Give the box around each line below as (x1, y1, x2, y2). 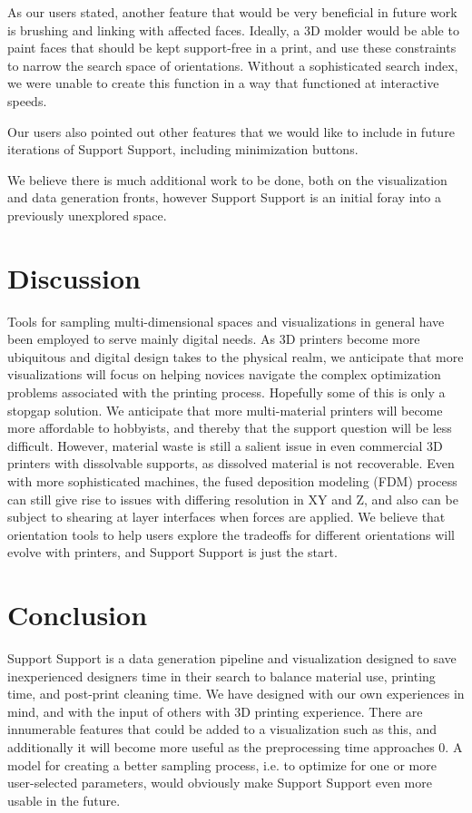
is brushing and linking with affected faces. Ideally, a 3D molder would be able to (7, 20, 459, 39)
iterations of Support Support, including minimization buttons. (7, 140, 359, 159)
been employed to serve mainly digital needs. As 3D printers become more (7, 329, 420, 348)
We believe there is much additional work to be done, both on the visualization (7, 170, 447, 189)
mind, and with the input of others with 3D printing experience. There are (7, 701, 423, 720)
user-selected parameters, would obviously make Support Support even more (7, 773, 432, 792)
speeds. (7, 91, 47, 110)
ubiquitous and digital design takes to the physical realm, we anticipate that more (7, 347, 464, 366)
